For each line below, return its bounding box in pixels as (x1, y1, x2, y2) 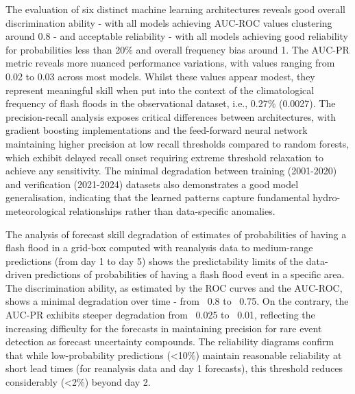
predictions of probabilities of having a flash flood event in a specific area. (34, 267, 345, 281)
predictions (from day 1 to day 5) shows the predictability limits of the (5, 253, 304, 268)
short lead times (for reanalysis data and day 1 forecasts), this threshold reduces (5, 361, 343, 375)
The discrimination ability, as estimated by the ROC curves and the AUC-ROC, (5, 280, 343, 294)
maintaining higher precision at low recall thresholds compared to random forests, (5, 136, 350, 150)
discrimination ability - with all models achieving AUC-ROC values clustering (5, 15, 332, 30)
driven (5, 267, 32, 281)
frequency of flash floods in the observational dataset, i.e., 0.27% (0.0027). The (5, 96, 336, 111)
